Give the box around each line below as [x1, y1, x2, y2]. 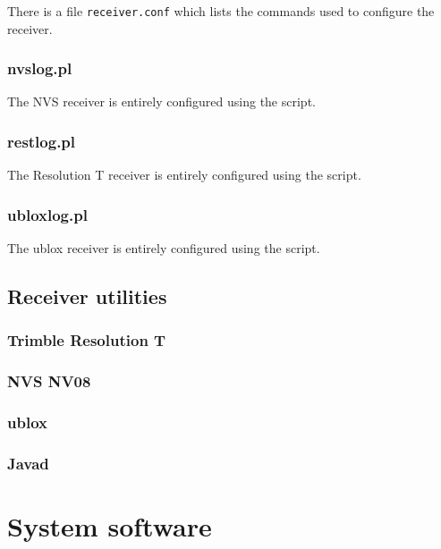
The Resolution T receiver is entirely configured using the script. [7, 165, 361, 184]
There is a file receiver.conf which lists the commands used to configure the [7, 2, 435, 20]
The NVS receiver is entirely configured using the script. [7, 92, 316, 111]
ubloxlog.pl [7, 203, 88, 225]
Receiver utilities [7, 283, 167, 310]
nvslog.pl [7, 57, 72, 80]
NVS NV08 [7, 370, 91, 393]
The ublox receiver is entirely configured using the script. [7, 239, 320, 258]
